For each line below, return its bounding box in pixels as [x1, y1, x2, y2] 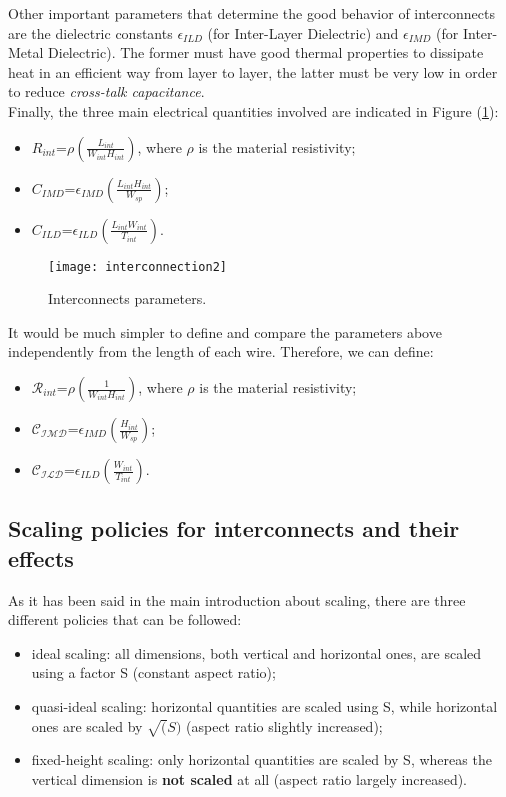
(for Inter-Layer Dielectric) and [207, 22, 399, 43]
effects [8, 542, 74, 573]
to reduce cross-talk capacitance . [8, 81, 205, 102]
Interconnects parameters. [48, 288, 207, 309]
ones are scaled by [31, 715, 143, 736]
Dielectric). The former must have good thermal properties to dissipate [48, 42, 484, 63]
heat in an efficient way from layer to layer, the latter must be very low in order [8, 61, 498, 82]
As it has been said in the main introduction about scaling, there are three [8, 589, 466, 610]
